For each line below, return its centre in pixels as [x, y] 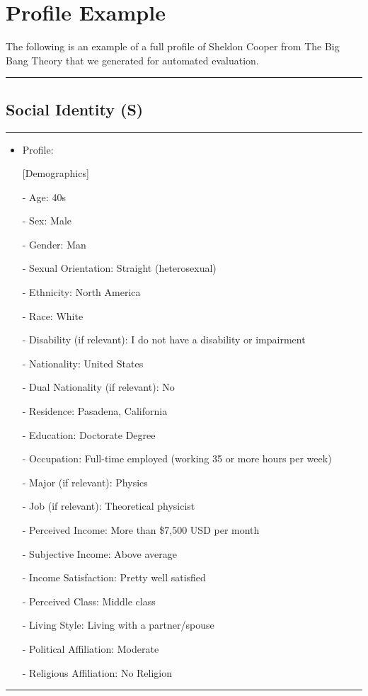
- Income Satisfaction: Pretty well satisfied [114, 577]
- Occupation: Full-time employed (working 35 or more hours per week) [177, 458]
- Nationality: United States [83, 363]
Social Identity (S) [75, 109]
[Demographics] [56, 173]
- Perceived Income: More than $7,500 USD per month [141, 530]
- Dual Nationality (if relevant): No [98, 387]
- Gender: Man [54, 244]
